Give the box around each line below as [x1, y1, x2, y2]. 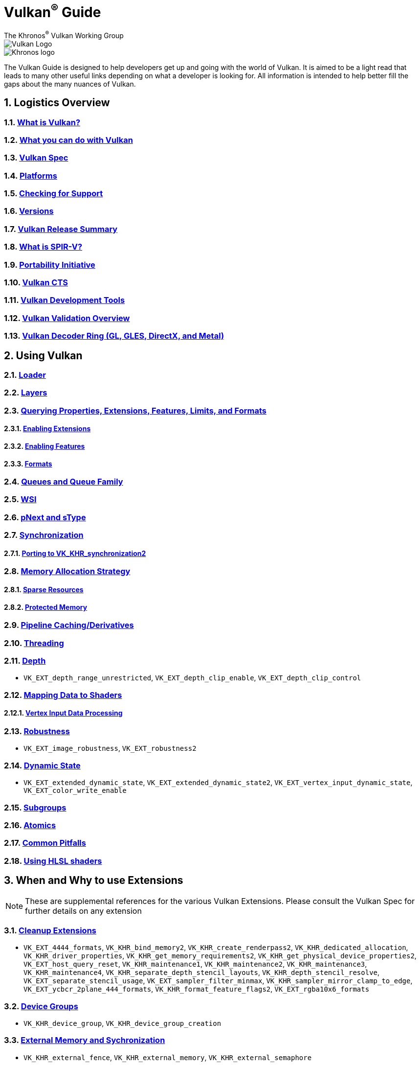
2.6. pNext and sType [4, 512, 86, 522]
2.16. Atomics [4, 820, 56, 830]
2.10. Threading [4, 638, 64, 648]
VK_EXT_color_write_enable [23, 787, 127, 795]
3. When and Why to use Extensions [4, 874, 183, 887]
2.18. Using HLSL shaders [4, 856, 102, 866]
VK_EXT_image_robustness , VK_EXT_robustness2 [23, 744, 197, 753]
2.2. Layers [4, 388, 47, 398]
